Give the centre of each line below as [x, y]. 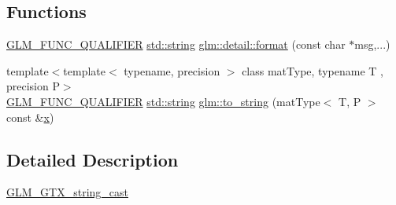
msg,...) [372, 44]
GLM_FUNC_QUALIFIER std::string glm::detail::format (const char [176, 44]
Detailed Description [93, 159]
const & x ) [30, 117]
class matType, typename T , [313, 70]
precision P [33, 86]
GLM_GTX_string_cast [67, 192]
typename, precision [172, 70]
